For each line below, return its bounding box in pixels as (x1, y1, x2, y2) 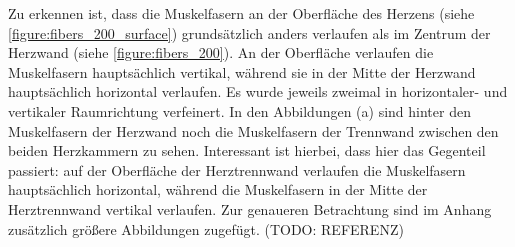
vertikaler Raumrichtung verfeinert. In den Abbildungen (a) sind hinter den (8, 100, 471, 121)
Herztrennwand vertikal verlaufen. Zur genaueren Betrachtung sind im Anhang (8, 198, 492, 219)
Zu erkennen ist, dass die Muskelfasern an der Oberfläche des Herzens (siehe (8, 3, 475, 23)
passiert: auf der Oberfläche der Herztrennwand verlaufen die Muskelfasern (8, 159, 466, 180)
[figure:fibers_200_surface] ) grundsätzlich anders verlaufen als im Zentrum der (8, 22, 491, 43)
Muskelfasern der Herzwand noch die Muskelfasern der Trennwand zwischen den (8, 120, 499, 141)
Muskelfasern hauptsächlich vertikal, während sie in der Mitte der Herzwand (8, 61, 476, 82)
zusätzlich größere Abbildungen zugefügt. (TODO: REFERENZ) (8, 218, 404, 239)
